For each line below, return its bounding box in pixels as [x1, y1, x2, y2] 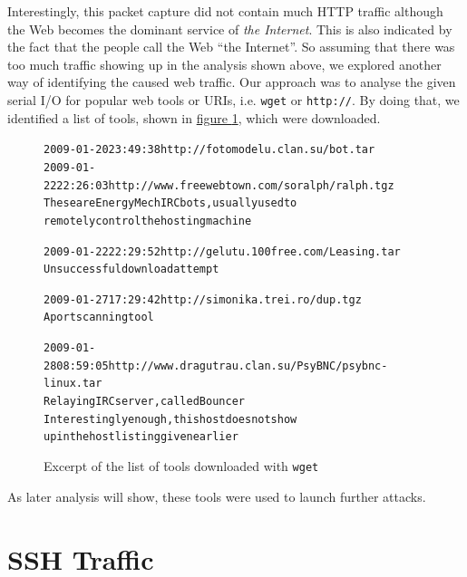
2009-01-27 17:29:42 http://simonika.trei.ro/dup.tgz [44, 293, 362, 306]
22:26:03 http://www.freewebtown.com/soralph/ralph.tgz [56, 178, 394, 192]
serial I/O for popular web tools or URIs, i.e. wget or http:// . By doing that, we [7, 90, 460, 109]
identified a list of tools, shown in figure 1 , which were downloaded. [7, 108, 381, 127]
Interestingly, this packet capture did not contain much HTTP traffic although [7, 2, 443, 20]
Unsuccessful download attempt [44, 263, 219, 276]
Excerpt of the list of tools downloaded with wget [44, 457, 319, 476]
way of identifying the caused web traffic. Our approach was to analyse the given [7, 72, 456, 91]
